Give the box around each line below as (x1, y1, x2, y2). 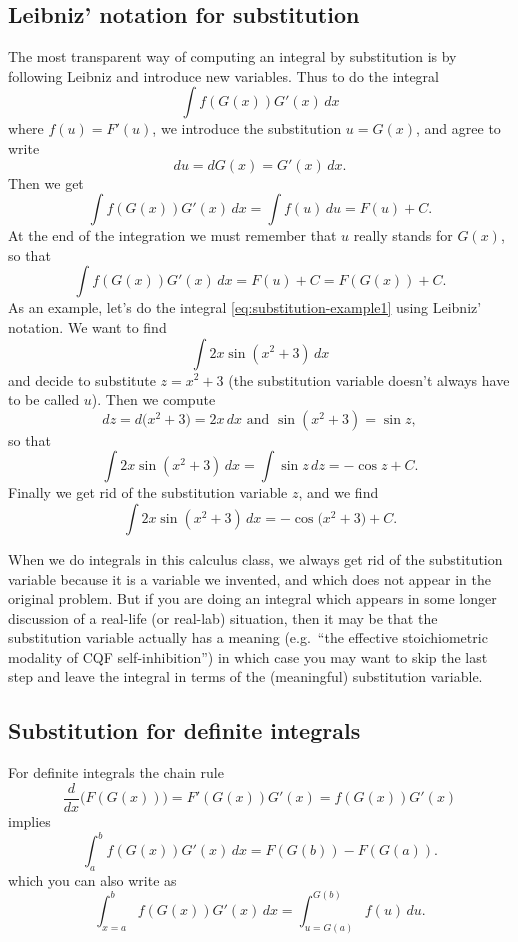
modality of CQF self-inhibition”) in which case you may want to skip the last (8, 646, 488, 667)
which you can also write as (8, 869, 177, 890)
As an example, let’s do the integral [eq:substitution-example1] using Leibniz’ (8, 297, 482, 318)
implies (8, 810, 51, 831)
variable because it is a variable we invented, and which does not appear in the (8, 568, 491, 589)
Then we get (8, 172, 84, 193)
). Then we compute (91, 389, 216, 410)
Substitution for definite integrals (8, 715, 361, 746)
